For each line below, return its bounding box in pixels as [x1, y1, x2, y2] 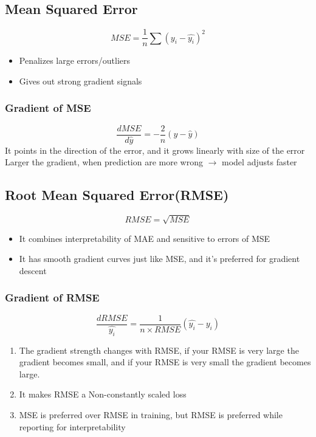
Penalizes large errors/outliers [19, 54, 131, 67]
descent [19, 264, 47, 277]
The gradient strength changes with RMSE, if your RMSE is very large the [19, 343, 299, 356]
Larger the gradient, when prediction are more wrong [5, 156, 203, 168]
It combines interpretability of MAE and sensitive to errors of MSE [19, 232, 270, 244]
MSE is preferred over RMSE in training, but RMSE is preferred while [19, 408, 283, 421]
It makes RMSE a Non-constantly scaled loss [19, 388, 187, 401]
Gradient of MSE [5, 100, 91, 115]
